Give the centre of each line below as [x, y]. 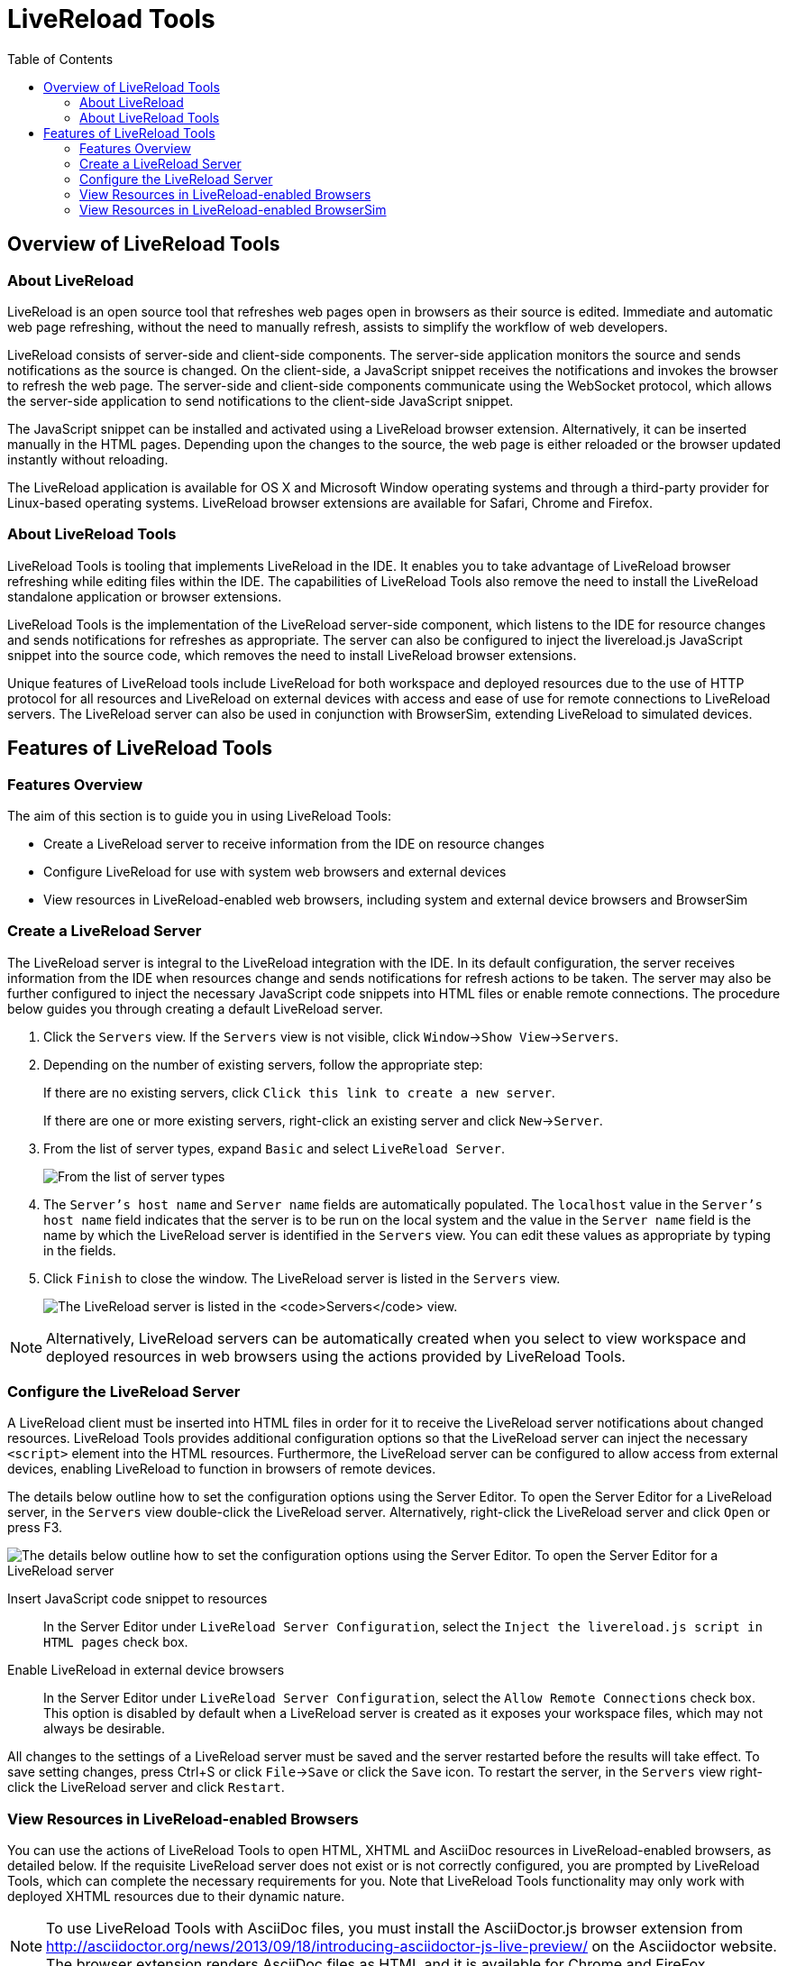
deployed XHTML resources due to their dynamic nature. [176, 1897]
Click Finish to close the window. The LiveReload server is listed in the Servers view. [302, 1278]
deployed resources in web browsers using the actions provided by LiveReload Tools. [336, 1356]
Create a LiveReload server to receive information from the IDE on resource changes [294, 843]
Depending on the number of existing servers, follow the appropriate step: [263, 1064]
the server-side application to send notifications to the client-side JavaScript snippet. [261, 400]
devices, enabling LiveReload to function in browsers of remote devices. [222, 1469]
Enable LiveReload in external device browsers [146, 1670]
